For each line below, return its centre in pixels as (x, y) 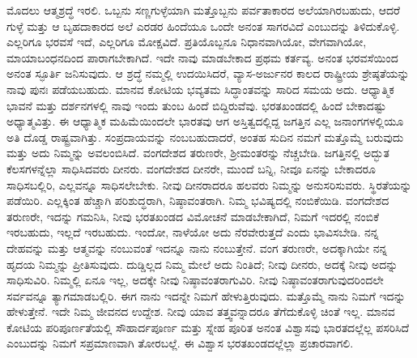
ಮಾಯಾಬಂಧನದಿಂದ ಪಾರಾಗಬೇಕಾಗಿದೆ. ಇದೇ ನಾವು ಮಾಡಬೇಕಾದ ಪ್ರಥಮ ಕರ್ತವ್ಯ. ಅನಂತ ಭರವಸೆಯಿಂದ (202, 57)
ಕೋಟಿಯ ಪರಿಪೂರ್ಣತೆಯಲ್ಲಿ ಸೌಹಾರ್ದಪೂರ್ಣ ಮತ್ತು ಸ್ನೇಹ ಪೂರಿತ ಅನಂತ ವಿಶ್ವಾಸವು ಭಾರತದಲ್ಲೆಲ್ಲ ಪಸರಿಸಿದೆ (208, 327)
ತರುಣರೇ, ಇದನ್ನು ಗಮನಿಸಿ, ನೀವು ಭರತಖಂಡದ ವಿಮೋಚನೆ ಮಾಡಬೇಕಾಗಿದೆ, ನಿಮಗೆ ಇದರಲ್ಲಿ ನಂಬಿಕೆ (193, 216)
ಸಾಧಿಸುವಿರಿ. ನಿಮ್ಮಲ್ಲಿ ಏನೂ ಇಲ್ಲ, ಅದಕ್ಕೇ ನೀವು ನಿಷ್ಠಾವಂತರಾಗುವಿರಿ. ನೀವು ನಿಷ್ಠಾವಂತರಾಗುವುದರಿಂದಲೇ (195, 280)
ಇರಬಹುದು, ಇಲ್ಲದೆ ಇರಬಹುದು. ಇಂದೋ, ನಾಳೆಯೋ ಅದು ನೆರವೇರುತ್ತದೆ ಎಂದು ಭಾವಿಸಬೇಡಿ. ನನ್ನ (193, 232)
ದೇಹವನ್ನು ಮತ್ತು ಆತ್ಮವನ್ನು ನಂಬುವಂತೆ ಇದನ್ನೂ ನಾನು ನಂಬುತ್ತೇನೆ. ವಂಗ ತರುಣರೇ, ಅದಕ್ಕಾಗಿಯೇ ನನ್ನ (197, 247)
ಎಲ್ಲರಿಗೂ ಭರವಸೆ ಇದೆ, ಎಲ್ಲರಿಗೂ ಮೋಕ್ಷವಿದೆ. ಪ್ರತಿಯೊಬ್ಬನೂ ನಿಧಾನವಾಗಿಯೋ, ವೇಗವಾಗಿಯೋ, (187, 42)
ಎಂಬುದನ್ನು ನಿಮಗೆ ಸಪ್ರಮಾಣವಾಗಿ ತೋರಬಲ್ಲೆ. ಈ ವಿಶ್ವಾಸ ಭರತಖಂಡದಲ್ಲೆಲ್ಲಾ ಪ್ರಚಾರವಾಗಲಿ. (180, 343)
